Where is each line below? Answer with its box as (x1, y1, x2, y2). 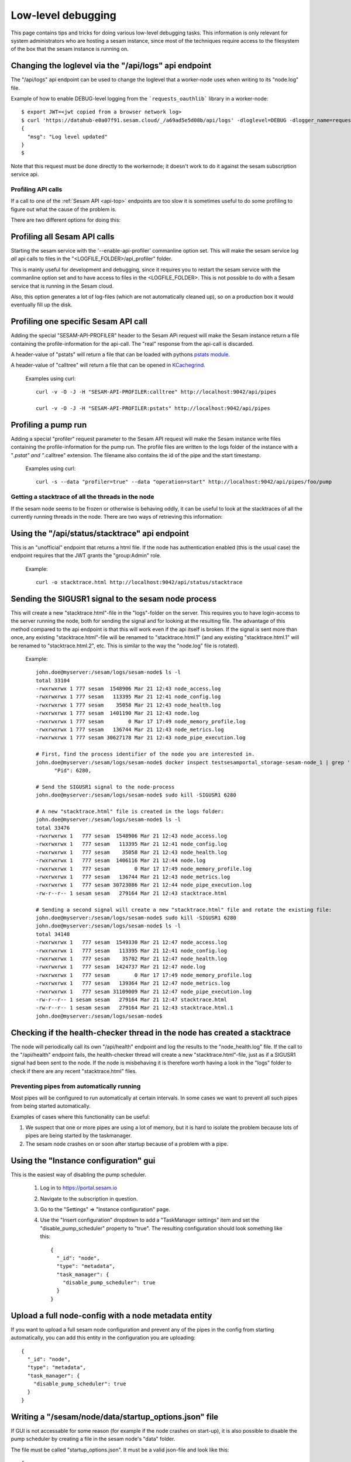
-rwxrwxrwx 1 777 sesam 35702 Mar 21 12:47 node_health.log (36, 955, 228, 962)
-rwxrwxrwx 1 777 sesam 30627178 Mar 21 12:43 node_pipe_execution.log (36, 735, 246, 741)
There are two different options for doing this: (11, 216, 121, 223)
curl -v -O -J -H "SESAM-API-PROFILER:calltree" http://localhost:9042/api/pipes (36, 389, 277, 395)
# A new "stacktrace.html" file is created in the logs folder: (36, 808, 225, 815)
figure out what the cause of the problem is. (11, 205, 117, 213)
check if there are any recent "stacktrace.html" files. (11, 1067, 137, 1074)
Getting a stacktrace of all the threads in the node (11, 493, 154, 501)
